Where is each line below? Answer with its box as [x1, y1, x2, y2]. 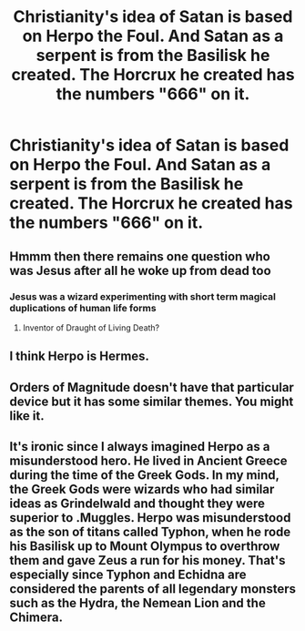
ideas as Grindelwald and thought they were [9, 496, 266, 512]
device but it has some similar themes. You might [9, 393, 294, 409]
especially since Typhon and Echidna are [9, 567, 247, 583]
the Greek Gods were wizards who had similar [9, 482, 275, 497]
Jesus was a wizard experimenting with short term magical [9, 290, 276, 302]
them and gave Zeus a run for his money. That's [9, 553, 286, 568]
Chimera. [9, 610, 64, 626]
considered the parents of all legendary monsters [9, 581, 297, 597]
